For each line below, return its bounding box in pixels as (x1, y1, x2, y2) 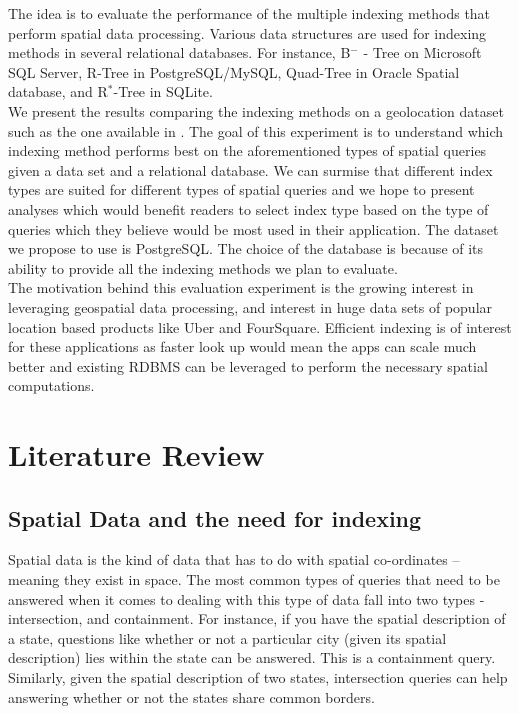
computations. (8, 375, 95, 396)
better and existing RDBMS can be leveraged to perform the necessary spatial (8, 355, 488, 376)
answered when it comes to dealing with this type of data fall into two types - (8, 588, 485, 609)
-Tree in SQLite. (113, 81, 213, 102)
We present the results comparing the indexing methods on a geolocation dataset (8, 100, 504, 121)
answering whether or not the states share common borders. (8, 686, 375, 707)
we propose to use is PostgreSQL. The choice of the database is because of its (8, 238, 484, 259)
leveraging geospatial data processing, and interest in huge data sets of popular (8, 296, 493, 317)
